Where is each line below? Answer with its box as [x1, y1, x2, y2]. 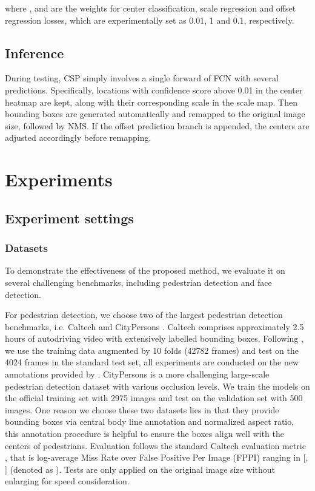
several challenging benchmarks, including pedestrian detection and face [5, 276, 272, 288]
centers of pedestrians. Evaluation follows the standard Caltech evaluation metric [5, 439, 306, 452]
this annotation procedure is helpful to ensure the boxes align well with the [5, 427, 284, 440]
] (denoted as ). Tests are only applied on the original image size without [5, 462, 276, 475]
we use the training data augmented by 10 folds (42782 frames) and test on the [5, 344, 299, 356]
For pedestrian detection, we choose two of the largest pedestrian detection [5, 308, 283, 321]
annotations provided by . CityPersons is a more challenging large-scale [5, 368, 270, 381]
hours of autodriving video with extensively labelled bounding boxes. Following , [5, 332, 303, 345]
